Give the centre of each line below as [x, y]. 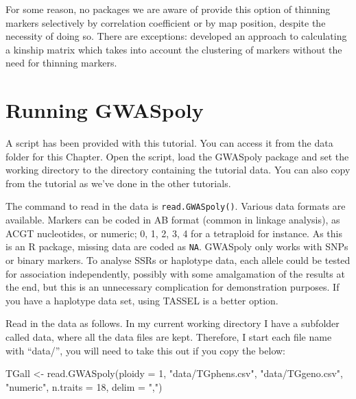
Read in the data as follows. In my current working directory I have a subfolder [173, 323]
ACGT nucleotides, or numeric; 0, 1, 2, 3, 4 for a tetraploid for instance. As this [174, 233]
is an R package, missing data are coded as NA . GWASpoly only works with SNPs [177, 246]
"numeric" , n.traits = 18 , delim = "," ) [84, 386]
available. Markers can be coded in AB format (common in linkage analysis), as [173, 220]
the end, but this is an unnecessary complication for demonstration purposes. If [173, 287]
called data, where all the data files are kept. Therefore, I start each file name [169, 336]
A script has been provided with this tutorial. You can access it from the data [169, 143]
